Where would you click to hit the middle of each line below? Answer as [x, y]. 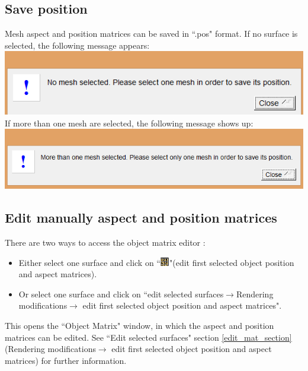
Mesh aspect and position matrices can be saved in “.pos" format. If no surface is [151, 34]
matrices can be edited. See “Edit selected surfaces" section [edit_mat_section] [148, 337]
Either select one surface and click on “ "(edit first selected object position [156, 262]
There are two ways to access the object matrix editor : [105, 242]
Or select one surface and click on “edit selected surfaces [121, 294]
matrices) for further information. [66, 360]
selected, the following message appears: [77, 45]
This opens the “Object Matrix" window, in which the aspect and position [139, 326]
